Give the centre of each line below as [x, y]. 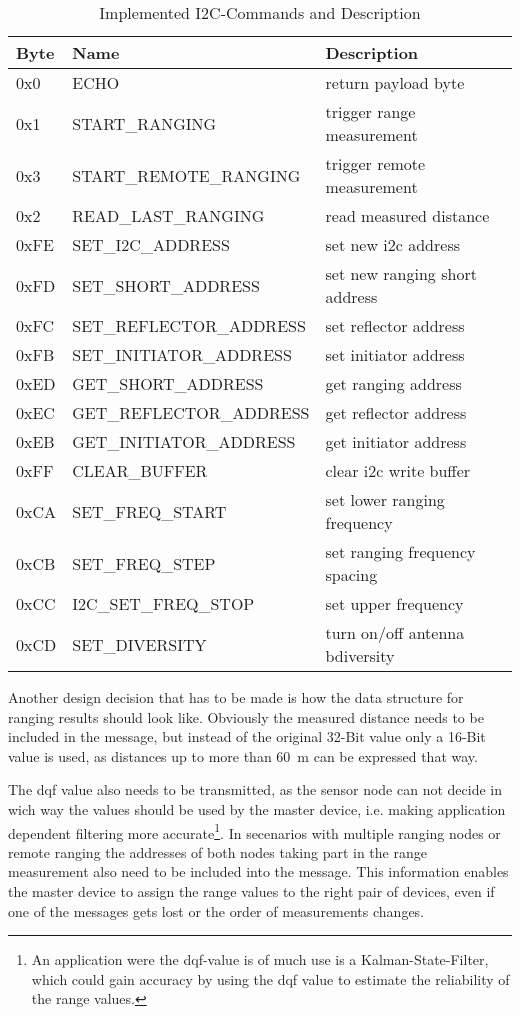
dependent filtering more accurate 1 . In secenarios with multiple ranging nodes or [254, 831]
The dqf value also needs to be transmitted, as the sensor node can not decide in [255, 789]
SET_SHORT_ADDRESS [166, 285]
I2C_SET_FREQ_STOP [163, 603]
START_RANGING [144, 123]
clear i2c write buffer [398, 470]
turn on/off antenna [395, 632]
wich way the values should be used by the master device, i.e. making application [257, 808]
